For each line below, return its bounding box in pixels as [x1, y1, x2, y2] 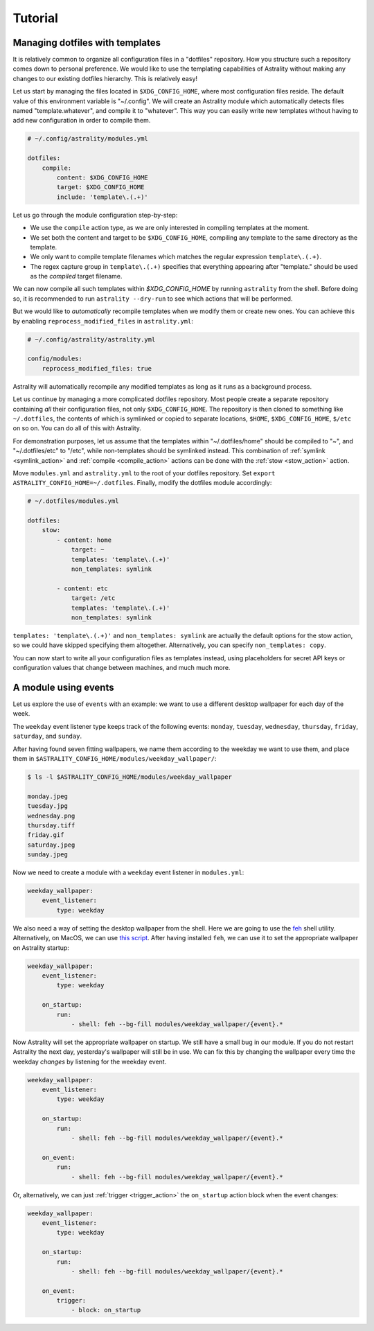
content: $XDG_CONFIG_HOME [56, 173, 148, 182]
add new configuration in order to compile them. [12, 116, 151, 125]
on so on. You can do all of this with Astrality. [12, 424, 142, 432]
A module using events [12, 681, 114, 693]
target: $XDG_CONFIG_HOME [56, 184, 145, 191]
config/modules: [27, 355, 83, 363]
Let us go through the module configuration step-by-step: [12, 211, 178, 219]
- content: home [56, 536, 112, 544]
